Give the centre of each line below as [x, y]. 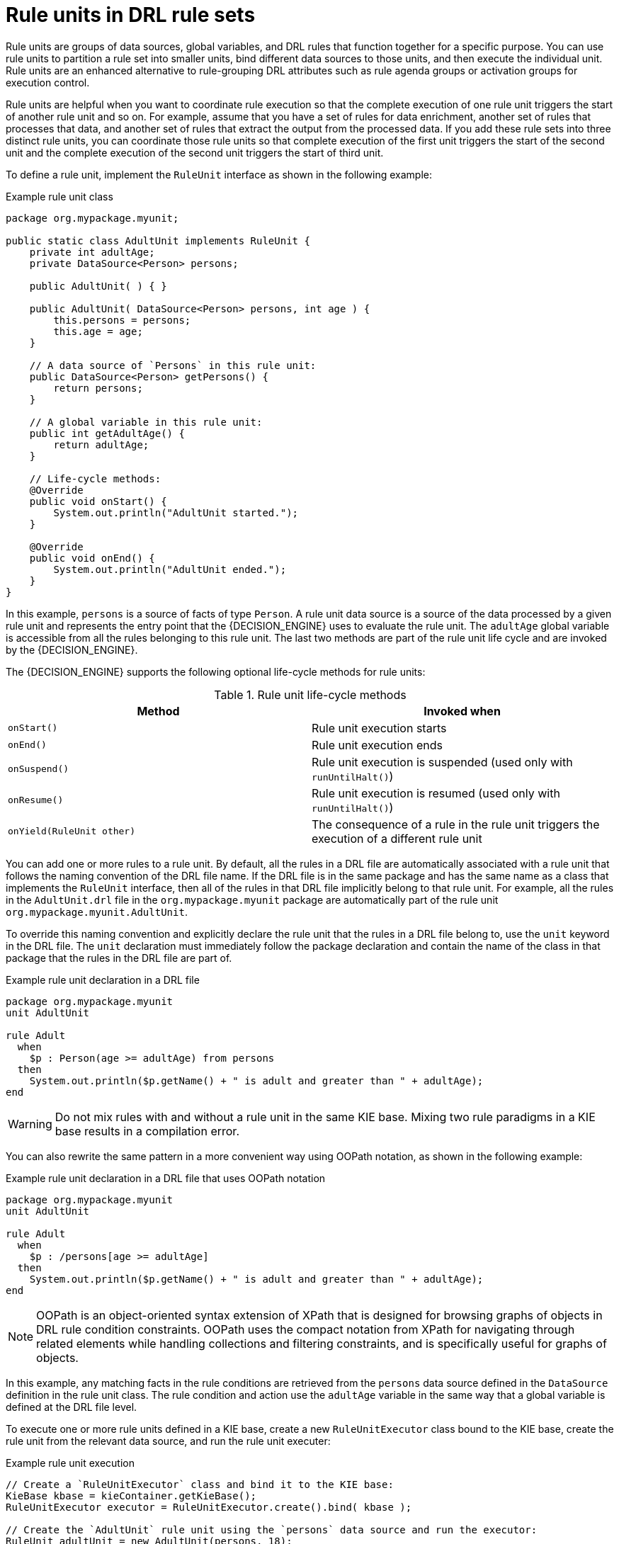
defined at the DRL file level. [72, 1407]
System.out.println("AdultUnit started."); [176, 512]
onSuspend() [39, 769]
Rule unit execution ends [377, 745]
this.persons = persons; [122, 320]
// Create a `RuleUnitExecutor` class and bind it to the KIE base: [200, 1484]
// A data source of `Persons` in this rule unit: [173, 365]
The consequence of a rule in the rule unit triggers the [456, 824]
